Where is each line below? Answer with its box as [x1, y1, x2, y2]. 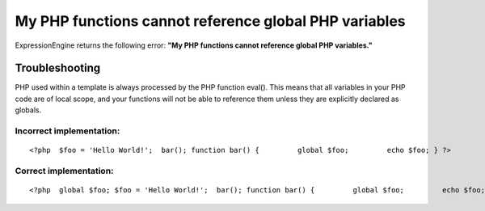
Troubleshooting [15, 61, 101, 75]
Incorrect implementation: [15, 125, 120, 137]
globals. [15, 105, 42, 115]
